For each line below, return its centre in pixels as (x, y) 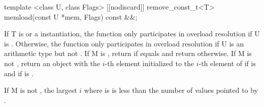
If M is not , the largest (41, 90)
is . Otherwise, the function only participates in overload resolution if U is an (124, 43)
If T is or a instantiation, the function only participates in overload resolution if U (132, 34)
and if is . (19, 73)
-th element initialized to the (149, 63)
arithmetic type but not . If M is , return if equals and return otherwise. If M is (128, 53)
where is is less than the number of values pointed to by (171, 90)
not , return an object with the (52, 63)
